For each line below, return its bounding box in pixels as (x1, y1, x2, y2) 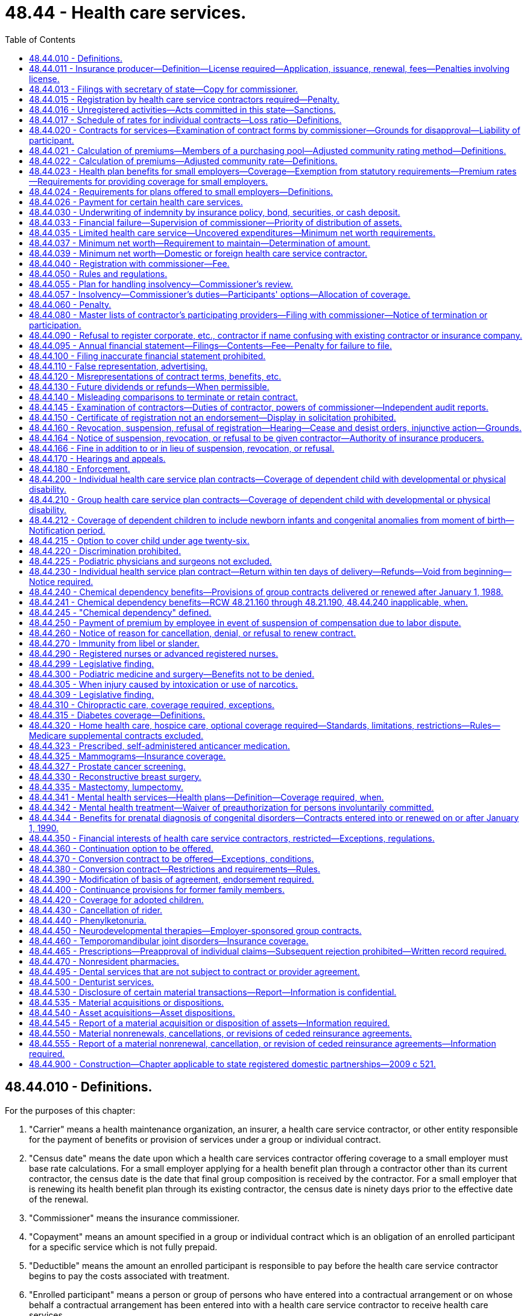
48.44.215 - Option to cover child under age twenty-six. (29, 535, 250, 546)
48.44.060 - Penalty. (29, 299, 112, 310)
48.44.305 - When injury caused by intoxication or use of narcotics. (29, 679, 298, 689)
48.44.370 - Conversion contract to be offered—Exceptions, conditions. (29, 853, 314, 864)
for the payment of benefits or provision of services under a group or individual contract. (29, 1134, 381, 1145)
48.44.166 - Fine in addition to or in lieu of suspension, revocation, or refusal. (29, 442, 335, 453)
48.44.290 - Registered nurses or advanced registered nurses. (29, 648, 279, 659)
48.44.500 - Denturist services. (29, 976, 154, 987)
